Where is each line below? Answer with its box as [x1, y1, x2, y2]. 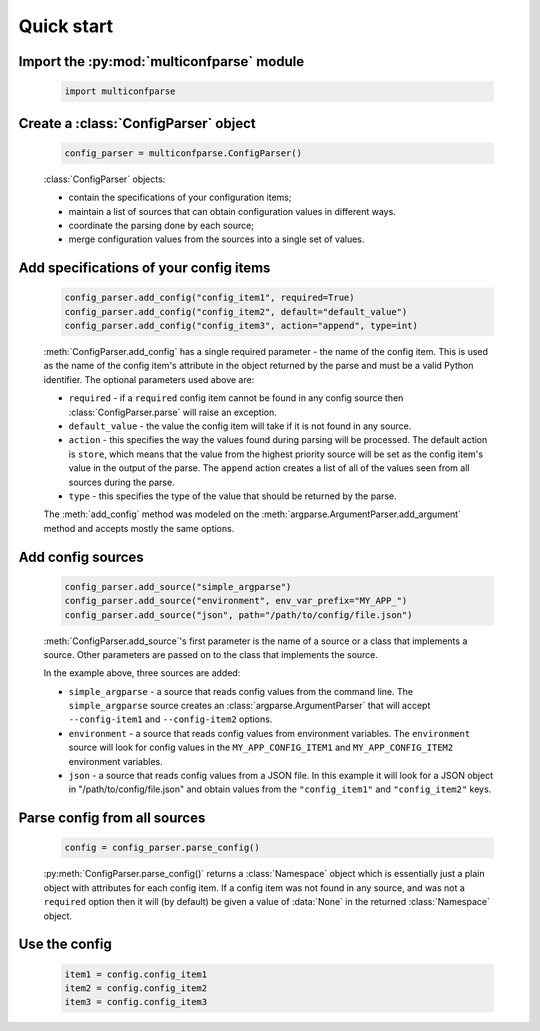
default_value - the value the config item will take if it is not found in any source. [68, 420, 412, 432]
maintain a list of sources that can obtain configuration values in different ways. [68, 205, 397, 217]
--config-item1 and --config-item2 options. [68, 713, 273, 725]
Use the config [18, 936, 112, 953]
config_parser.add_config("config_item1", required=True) [64, 292, 355, 304]
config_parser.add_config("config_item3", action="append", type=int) [64, 320, 419, 332]
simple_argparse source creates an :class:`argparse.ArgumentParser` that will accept [68, 700, 431, 712]
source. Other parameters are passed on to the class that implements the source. [43, 648, 379, 660]
